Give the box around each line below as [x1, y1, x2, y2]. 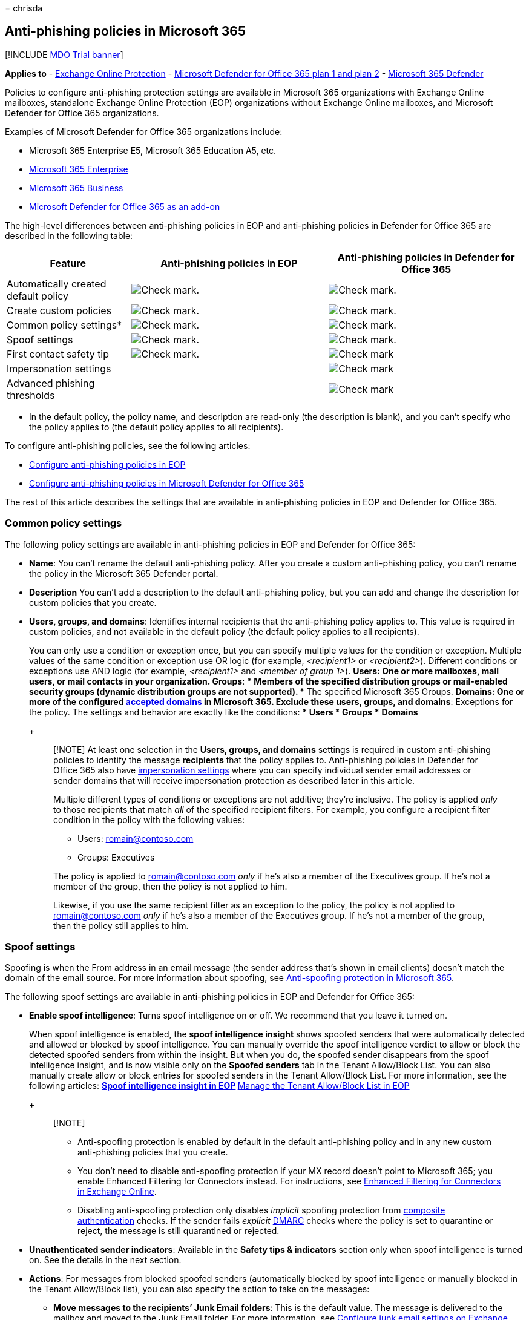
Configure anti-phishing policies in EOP [29, 459, 186, 470]
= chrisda [5, 3, 43, 13]
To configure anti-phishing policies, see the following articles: [5, 440, 251, 451]
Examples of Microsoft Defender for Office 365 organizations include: [5, 126, 283, 137]
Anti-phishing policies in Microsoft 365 [5, 24, 246, 39]
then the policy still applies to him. [53, 920, 189, 931]
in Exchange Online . [77, 1186, 157, 1197]
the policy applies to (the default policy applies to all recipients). [29, 421, 284, 432]
